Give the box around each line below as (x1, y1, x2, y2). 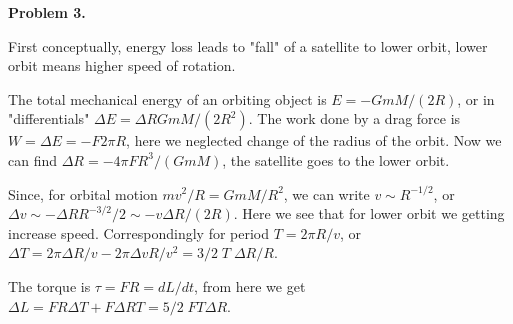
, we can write (283, 183, 370, 204)
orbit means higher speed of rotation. (8, 55, 236, 76)
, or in (457, 88, 495, 109)
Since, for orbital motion (8, 183, 158, 204)
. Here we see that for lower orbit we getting (233, 203, 505, 224)
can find (8, 149, 58, 170)
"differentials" (8, 108, 90, 129)
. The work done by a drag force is (248, 108, 461, 129)
